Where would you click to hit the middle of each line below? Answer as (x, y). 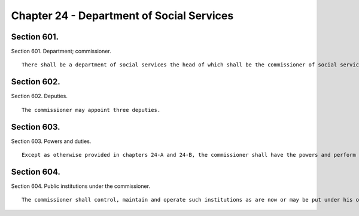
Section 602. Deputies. (39, 96)
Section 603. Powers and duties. (51, 141)
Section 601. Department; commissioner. (61, 51)
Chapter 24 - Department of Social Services (122, 16)
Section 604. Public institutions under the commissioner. (81, 186)
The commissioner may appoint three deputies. (91, 110)
